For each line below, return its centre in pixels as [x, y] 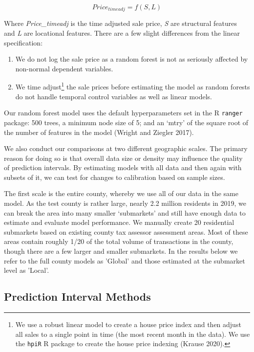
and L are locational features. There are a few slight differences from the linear [122, 33]
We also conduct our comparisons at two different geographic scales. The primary [126, 148]
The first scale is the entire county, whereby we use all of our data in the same [121, 193]
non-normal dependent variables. [64, 68]
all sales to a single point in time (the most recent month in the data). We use [133, 334]
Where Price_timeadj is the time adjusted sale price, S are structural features [120, 23]
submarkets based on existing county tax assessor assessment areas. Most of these [126, 231]
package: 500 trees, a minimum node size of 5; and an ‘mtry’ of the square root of [126, 122]
